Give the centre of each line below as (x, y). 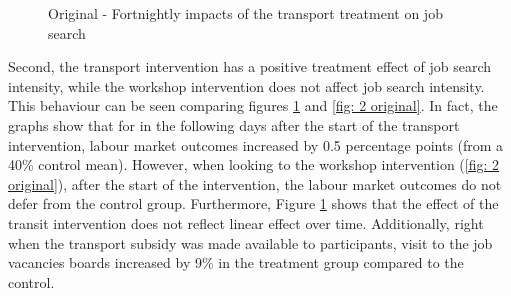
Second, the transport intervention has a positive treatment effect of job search (250, 66)
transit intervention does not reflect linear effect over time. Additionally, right (246, 222)
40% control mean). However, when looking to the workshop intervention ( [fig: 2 (254, 164)
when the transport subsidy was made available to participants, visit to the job (250, 242)
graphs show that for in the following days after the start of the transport (234, 124)
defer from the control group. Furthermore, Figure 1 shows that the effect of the (253, 203)
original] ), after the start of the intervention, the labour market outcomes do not (255, 183)
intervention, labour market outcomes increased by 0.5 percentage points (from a (256, 144)
